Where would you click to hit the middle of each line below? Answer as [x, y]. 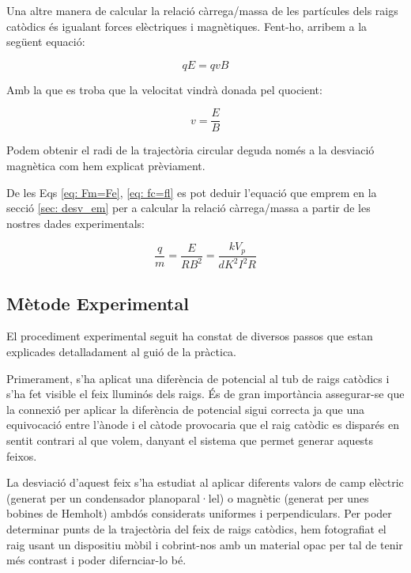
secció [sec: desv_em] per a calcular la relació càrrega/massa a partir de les [189, 208]
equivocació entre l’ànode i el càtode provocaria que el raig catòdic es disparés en [203, 425]
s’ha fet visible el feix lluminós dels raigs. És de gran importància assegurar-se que [205, 394]
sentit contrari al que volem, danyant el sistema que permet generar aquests [190, 440]
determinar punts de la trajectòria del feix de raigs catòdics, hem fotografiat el [196, 528]
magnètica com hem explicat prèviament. [106, 166]
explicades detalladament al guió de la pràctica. [122, 352]
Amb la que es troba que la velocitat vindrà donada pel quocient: [164, 89]
